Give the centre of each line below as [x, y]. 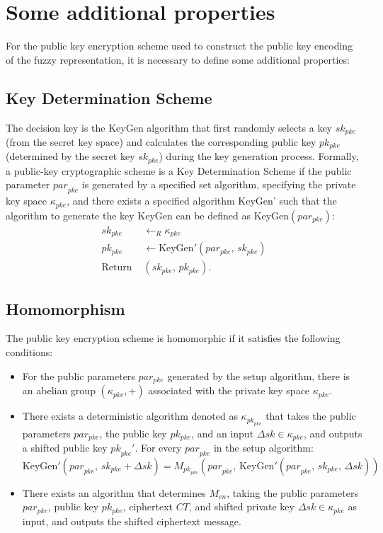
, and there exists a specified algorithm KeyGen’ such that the [202, 201]
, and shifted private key [241, 506]
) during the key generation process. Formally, [259, 156]
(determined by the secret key [70, 156]
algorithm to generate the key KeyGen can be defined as [128, 215]
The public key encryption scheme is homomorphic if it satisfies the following [173, 338]
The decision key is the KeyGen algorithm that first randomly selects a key [169, 127]
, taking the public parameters [292, 492]
